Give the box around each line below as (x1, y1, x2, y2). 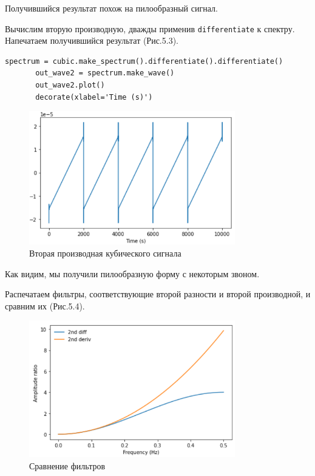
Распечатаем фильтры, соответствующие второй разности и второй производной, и (5, 288, 311, 300)
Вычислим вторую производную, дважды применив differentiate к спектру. (5, 22, 295, 35)
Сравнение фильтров (29, 459, 106, 472)
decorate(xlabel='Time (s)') (35, 92, 153, 102)
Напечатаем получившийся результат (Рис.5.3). (5, 34, 178, 47)
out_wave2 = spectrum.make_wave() (35, 69, 175, 78)
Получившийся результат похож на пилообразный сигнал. (5, 2, 218, 14)
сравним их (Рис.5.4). (5, 299, 85, 312)
